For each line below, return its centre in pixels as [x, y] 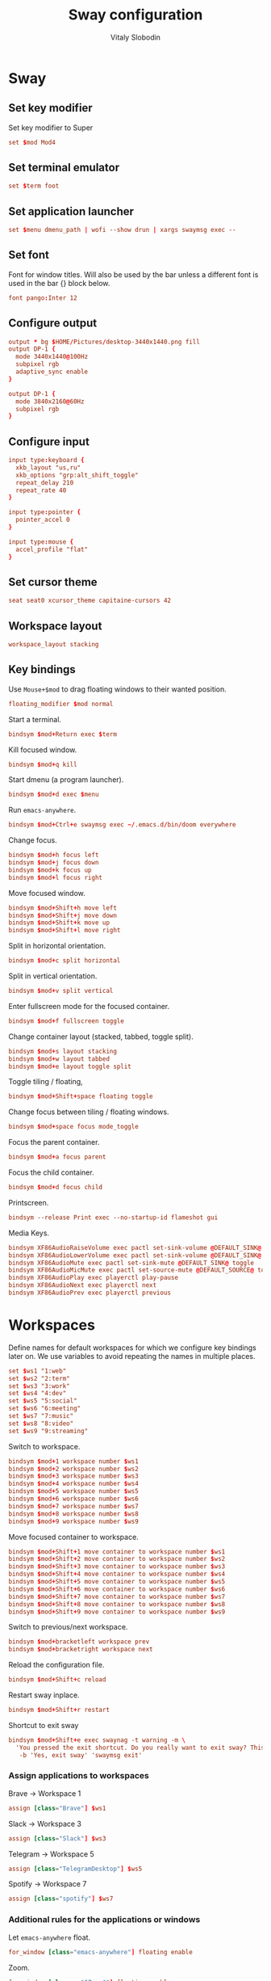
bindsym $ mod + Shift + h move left [63, 908]
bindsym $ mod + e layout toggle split [70, 1066]
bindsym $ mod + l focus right [56, 877]
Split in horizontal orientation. [57, 946]
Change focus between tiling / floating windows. [89, 1112]
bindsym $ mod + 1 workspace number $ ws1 [73, 1461]
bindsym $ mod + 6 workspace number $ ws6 [73, 1499]
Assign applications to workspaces [79, 1776]
